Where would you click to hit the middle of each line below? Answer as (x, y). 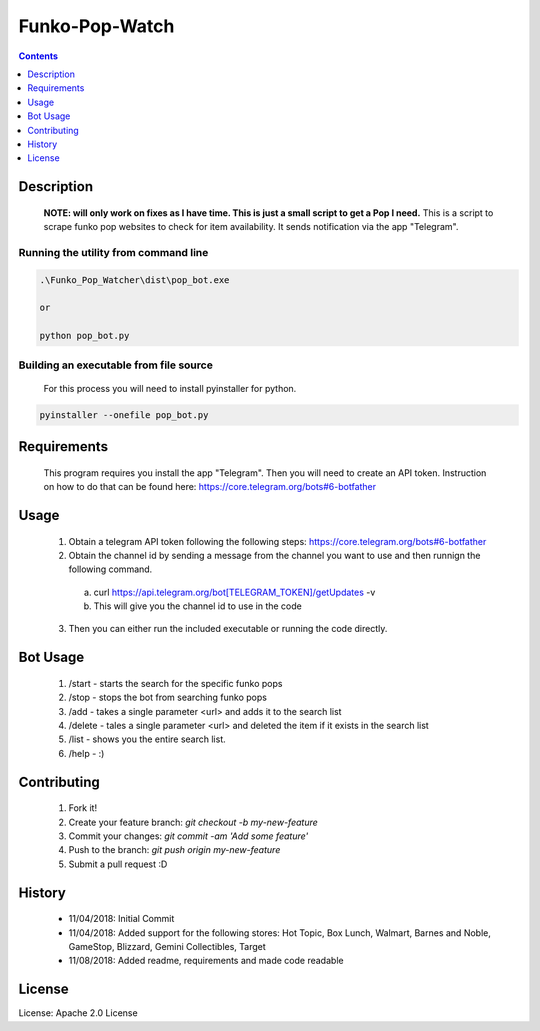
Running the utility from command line (113, 252)
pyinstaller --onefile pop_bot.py (124, 414)
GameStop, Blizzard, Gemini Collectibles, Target (167, 946)
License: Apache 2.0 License (78, 1013)
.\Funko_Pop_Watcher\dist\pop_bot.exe (134, 279)
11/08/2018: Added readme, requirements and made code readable (206, 961)
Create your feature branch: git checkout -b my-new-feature (193, 822)
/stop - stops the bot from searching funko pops (167, 697)
